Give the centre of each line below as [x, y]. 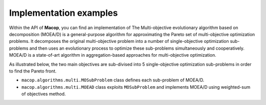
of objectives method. [44, 94]
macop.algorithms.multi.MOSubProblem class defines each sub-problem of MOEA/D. [113, 80]
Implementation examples [64, 13]
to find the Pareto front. [33, 71]
